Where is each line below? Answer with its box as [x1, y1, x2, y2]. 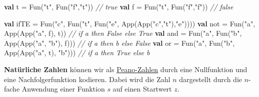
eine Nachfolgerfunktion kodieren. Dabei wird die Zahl [4, 74, 170, 84]
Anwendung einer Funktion [21, 84, 105, 94]
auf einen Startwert [112, 84, 172, 94]
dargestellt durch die [179, 74, 242, 84]
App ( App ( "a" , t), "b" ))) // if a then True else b [4, 47, 150, 58]
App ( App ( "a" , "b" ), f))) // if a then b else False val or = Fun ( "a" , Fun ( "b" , [4, 37, 235, 48]
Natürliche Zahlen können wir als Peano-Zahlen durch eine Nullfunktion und [4, 64, 247, 74]
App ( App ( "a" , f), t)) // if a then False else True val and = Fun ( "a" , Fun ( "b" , [4, 28, 242, 38]
